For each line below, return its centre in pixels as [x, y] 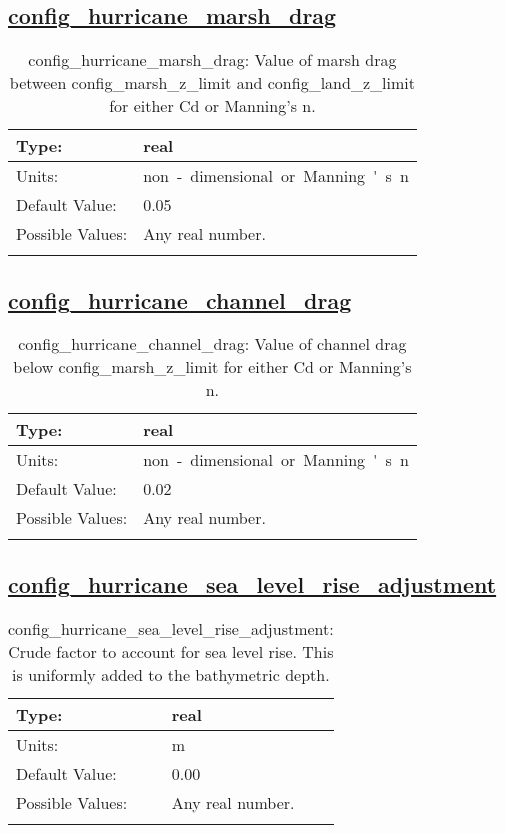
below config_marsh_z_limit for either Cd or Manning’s [212, 367]
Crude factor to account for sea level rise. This [171, 651]
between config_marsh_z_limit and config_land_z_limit [212, 83]
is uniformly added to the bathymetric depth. [171, 674]
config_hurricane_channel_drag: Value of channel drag [212, 344]
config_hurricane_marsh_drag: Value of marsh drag [212, 60]
